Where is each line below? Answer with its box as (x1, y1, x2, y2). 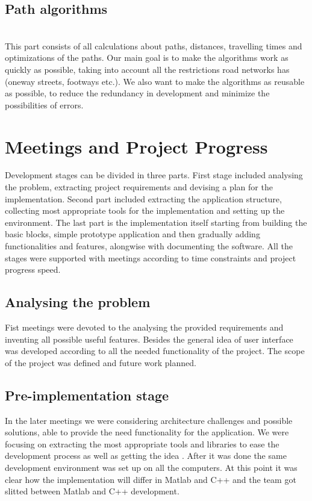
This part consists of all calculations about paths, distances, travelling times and (5, 39, 302, 52)
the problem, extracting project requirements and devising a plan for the (5, 181, 273, 193)
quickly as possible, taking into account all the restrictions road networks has (5, 63, 290, 75)
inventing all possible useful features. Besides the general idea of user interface (5, 332, 293, 345)
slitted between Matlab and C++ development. (5, 485, 179, 497)
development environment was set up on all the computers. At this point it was (5, 461, 298, 473)
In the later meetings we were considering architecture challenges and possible (5, 414, 293, 426)
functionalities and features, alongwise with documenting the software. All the (5, 240, 293, 252)
